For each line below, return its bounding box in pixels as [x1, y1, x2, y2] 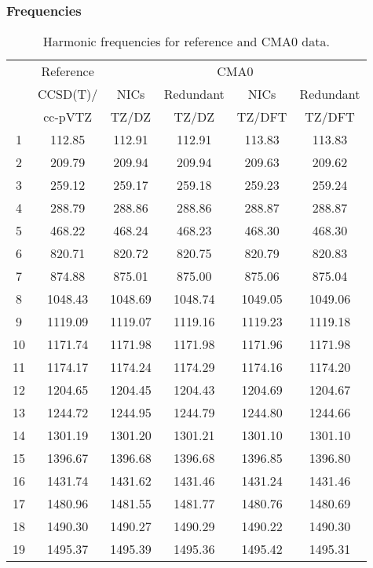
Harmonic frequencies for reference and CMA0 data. [42, 32, 330, 51]
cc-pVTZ [43, 107, 93, 126]
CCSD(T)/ [38, 85, 98, 104]
